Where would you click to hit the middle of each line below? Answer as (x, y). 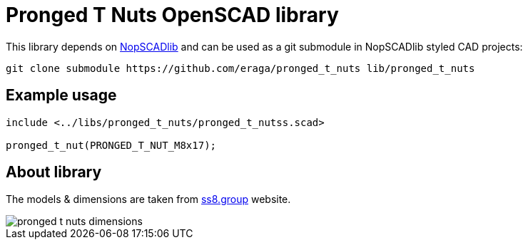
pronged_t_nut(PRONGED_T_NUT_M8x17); (111, 145)
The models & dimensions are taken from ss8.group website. (148, 199)
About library (54, 172)
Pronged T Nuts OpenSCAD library (172, 15)
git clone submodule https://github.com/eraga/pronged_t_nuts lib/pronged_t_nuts (240, 68)
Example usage (61, 95)
